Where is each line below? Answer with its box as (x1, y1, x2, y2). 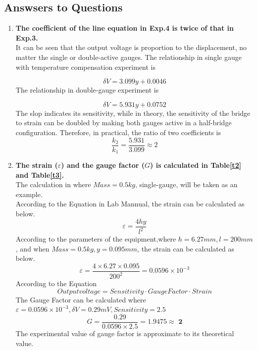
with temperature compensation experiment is (15, 61, 156, 72)
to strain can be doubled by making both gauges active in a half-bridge (15, 117, 232, 128)
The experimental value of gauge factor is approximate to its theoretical (15, 328, 234, 339)
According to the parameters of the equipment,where (15, 234, 176, 244)
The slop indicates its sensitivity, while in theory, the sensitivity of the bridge (15, 107, 251, 118)
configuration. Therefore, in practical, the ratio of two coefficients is (15, 127, 221, 137)
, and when (15, 243, 50, 253)
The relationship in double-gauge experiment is (15, 85, 159, 95)
